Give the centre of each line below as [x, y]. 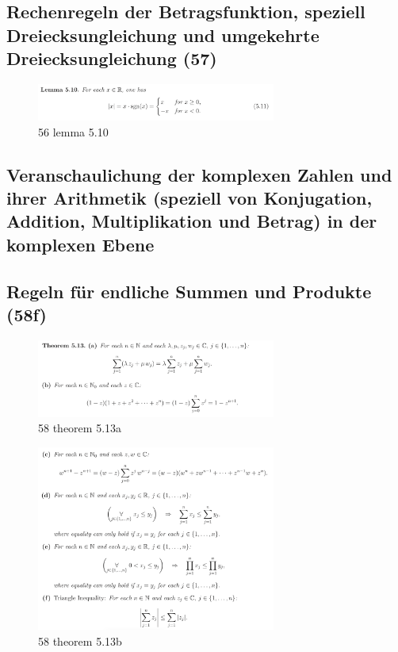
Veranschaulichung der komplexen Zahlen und [199, 174]
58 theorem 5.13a [80, 428]
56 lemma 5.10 [73, 131]
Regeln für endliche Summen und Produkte [189, 291]
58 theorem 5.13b [80, 640]
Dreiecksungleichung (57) [112, 58]
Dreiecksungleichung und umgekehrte [163, 35]
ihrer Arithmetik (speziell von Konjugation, [189, 198]
